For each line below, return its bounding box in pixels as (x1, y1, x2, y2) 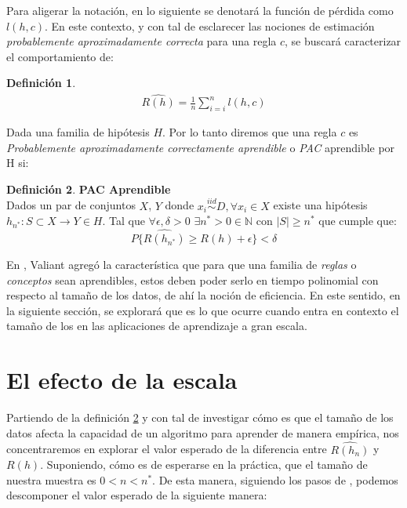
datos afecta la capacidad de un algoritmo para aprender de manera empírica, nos (6, 424, 399, 441)
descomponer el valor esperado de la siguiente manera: (6, 487, 267, 503)
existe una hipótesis (273, 197, 368, 213)
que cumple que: (318, 212, 397, 229)
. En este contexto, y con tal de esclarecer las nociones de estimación (45, 17, 375, 34)
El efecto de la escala (6, 364, 238, 396)
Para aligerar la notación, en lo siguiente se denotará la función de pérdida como (6, 2, 394, 18)
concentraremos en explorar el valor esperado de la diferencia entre (6, 441, 327, 457)
